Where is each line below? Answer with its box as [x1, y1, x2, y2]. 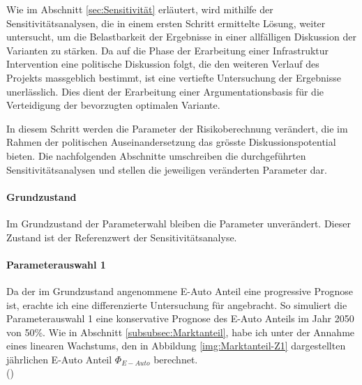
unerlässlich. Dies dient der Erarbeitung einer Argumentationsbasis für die [6, 84, 324, 98]
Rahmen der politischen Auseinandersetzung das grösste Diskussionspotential [6, 135, 336, 149]
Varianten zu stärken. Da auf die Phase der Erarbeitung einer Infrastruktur [6, 43, 329, 57]
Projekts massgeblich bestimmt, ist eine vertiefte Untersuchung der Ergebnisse [6, 70, 341, 84]
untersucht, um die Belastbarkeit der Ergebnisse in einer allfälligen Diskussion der [6, 29, 356, 44]
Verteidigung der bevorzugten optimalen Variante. [6, 98, 220, 112]
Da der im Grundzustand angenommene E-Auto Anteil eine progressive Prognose [6, 283, 354, 298]
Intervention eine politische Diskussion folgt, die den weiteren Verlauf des [6, 56, 319, 71]
